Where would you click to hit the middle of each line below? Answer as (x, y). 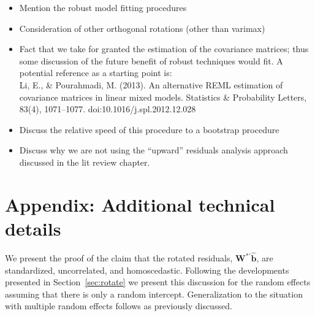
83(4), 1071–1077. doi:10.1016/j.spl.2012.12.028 (108, 109)
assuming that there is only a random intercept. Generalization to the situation (154, 294)
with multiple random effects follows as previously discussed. (119, 306)
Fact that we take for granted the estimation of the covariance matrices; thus (164, 49)
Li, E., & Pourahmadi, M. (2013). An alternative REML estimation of (151, 84)
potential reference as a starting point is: (96, 73)
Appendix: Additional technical (140, 204)
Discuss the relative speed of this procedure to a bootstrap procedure (149, 129)
